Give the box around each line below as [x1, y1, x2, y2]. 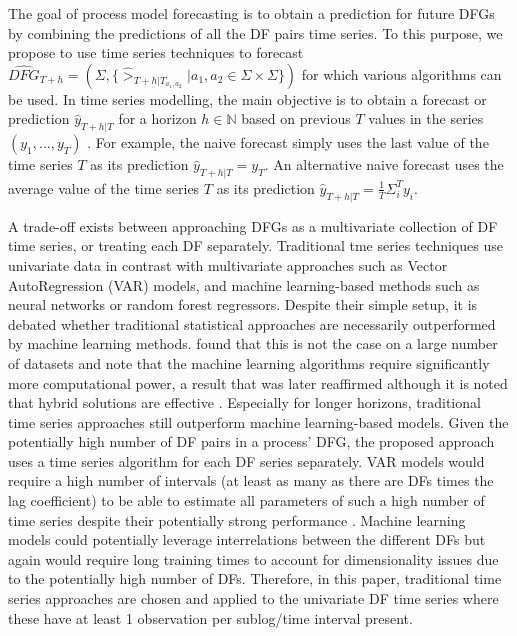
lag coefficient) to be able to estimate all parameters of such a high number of [8, 490, 485, 511]
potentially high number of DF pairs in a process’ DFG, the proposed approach [8, 431, 495, 452]
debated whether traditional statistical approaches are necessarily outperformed [8, 313, 496, 334]
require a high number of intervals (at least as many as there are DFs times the [8, 470, 494, 491]
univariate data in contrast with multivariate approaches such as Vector [8, 254, 448, 275]
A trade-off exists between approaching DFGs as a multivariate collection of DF [8, 215, 498, 236]
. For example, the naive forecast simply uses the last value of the [87, 132, 489, 153]
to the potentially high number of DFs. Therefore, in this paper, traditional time [8, 568, 502, 589]
